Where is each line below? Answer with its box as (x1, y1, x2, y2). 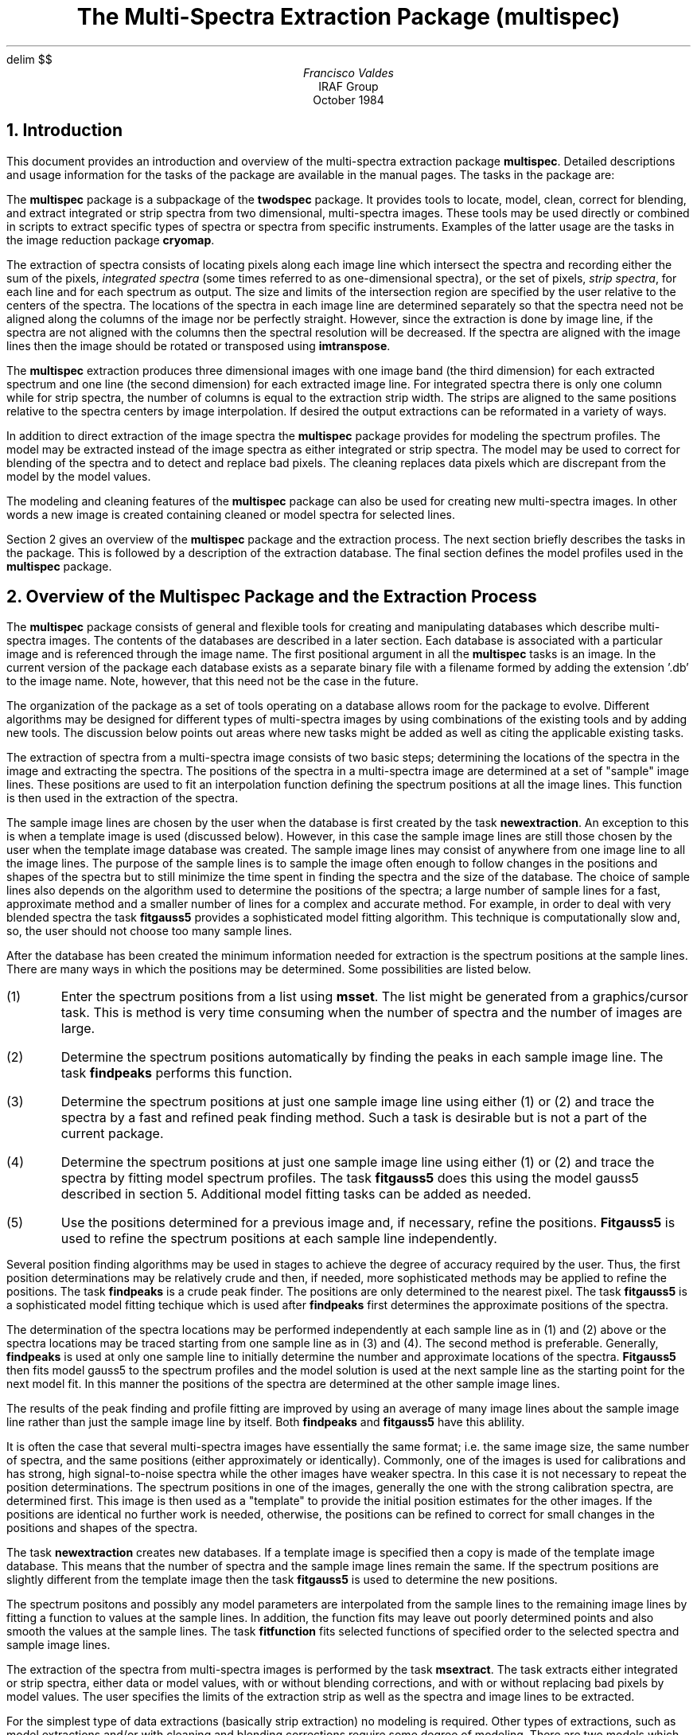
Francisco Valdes (303, 65, 394, 80)
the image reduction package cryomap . (6, 232, 215, 247)
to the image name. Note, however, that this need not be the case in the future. (6, 674, 419, 688)
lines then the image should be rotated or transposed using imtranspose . (6, 338, 391, 353)
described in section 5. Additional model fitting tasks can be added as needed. (60, 1186, 532, 1203)
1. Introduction (6, 120, 123, 141)
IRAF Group (318, 79, 379, 93)
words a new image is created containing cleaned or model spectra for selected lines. (6, 507, 455, 521)
